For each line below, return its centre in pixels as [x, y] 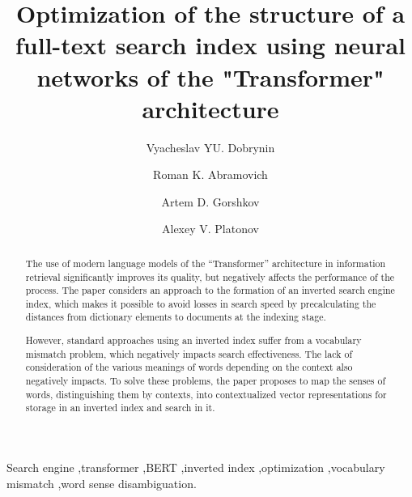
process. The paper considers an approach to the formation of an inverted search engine [210, 290]
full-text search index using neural [210, 45]
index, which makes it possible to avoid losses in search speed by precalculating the [201, 303]
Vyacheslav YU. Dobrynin [210, 147]
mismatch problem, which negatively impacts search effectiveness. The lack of [189, 353]
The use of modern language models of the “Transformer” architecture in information [206, 263]
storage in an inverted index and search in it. [120, 408]
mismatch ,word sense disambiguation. [102, 483]
